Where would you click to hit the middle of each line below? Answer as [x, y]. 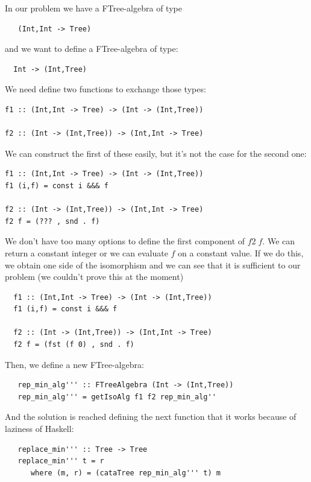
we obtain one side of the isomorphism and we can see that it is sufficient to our [153, 265]
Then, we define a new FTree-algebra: [74, 364]
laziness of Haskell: [39, 429]
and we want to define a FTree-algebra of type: [92, 49]
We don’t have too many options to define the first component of [125, 241]
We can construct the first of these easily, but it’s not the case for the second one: [156, 153]
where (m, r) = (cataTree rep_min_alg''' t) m [125, 473]
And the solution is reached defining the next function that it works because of [151, 417]
